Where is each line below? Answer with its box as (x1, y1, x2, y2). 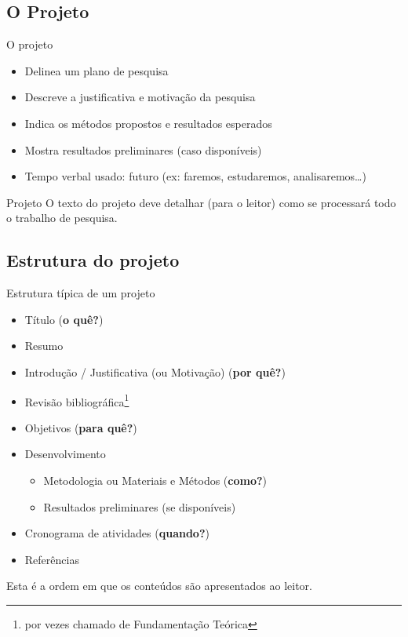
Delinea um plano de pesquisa (24, 62, 169, 78)
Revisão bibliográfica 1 (24, 391, 129, 409)
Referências (24, 551, 79, 567)
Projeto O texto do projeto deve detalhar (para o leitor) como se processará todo (6, 194, 396, 210)
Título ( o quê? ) (24, 311, 104, 327)
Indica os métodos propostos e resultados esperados (24, 115, 272, 131)
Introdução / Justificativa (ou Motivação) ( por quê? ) (24, 363, 286, 380)
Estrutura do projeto (6, 248, 180, 272)
